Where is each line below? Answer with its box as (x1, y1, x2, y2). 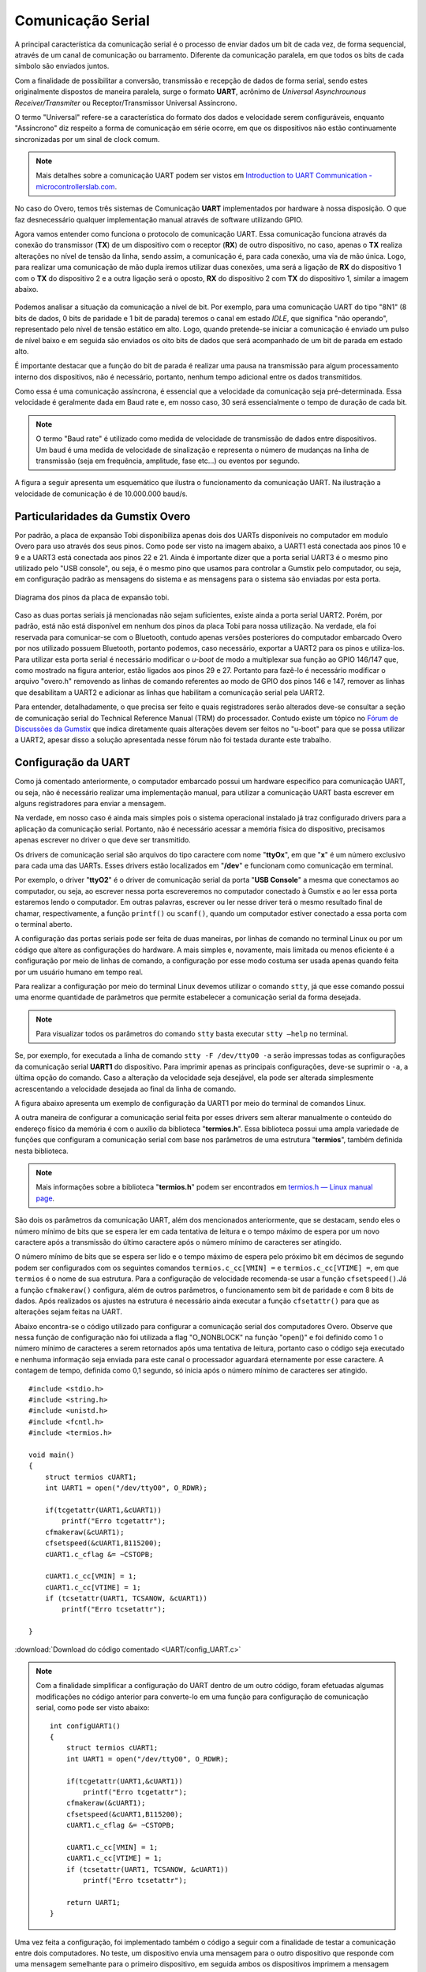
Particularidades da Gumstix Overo (14, 510, 191, 523)
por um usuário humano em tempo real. (14, 967, 144, 977)
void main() (28, 1450, 75, 1459)
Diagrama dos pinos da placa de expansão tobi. (14, 592, 170, 602)
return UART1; (65, 1898, 121, 1907)
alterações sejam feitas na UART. (14, 1307, 122, 1317)
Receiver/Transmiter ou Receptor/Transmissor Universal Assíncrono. (14, 98, 237, 107)
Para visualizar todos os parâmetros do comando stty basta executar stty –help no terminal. (35, 1029, 349, 1039)
